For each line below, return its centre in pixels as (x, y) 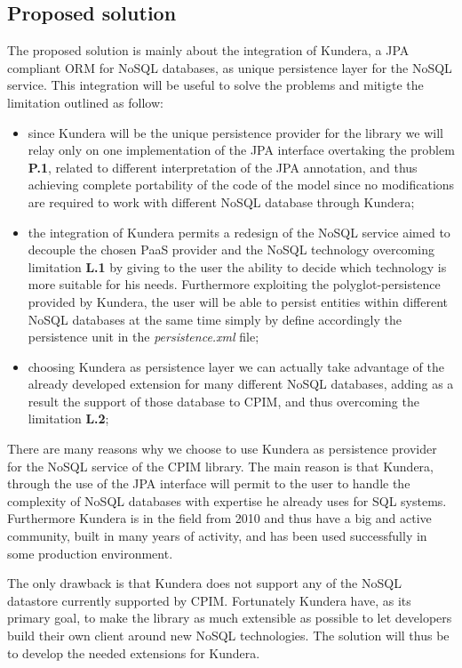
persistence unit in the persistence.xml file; (143, 337)
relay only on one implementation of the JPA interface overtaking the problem (241, 150)
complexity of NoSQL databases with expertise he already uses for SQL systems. (227, 500)
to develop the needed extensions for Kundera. (134, 652)
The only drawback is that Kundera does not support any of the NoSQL (204, 583)
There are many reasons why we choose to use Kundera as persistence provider (222, 449)
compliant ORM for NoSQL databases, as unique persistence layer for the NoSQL (230, 67)
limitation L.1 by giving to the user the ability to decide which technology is (237, 266)
